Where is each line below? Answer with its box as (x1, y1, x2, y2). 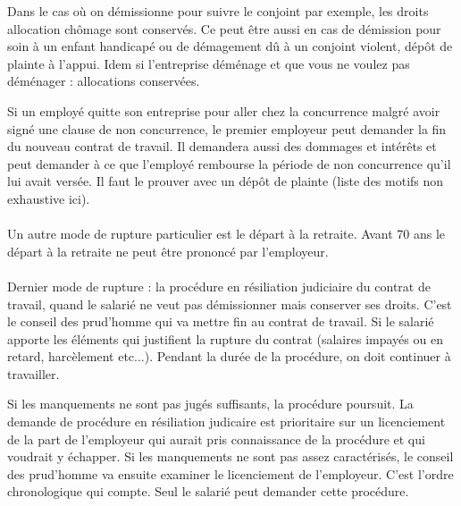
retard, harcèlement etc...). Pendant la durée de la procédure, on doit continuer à (7, 347, 451, 366)
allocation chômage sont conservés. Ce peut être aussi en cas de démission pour (7, 19, 441, 38)
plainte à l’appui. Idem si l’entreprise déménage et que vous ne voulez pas (7, 54, 410, 72)
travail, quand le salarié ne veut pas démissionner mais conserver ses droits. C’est (7, 294, 452, 313)
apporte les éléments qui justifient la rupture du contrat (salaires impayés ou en (7, 329, 443, 348)
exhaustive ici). (7, 189, 90, 207)
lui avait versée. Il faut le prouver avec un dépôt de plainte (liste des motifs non (7, 172, 444, 190)
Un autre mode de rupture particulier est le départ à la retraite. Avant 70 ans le (7, 224, 446, 243)
